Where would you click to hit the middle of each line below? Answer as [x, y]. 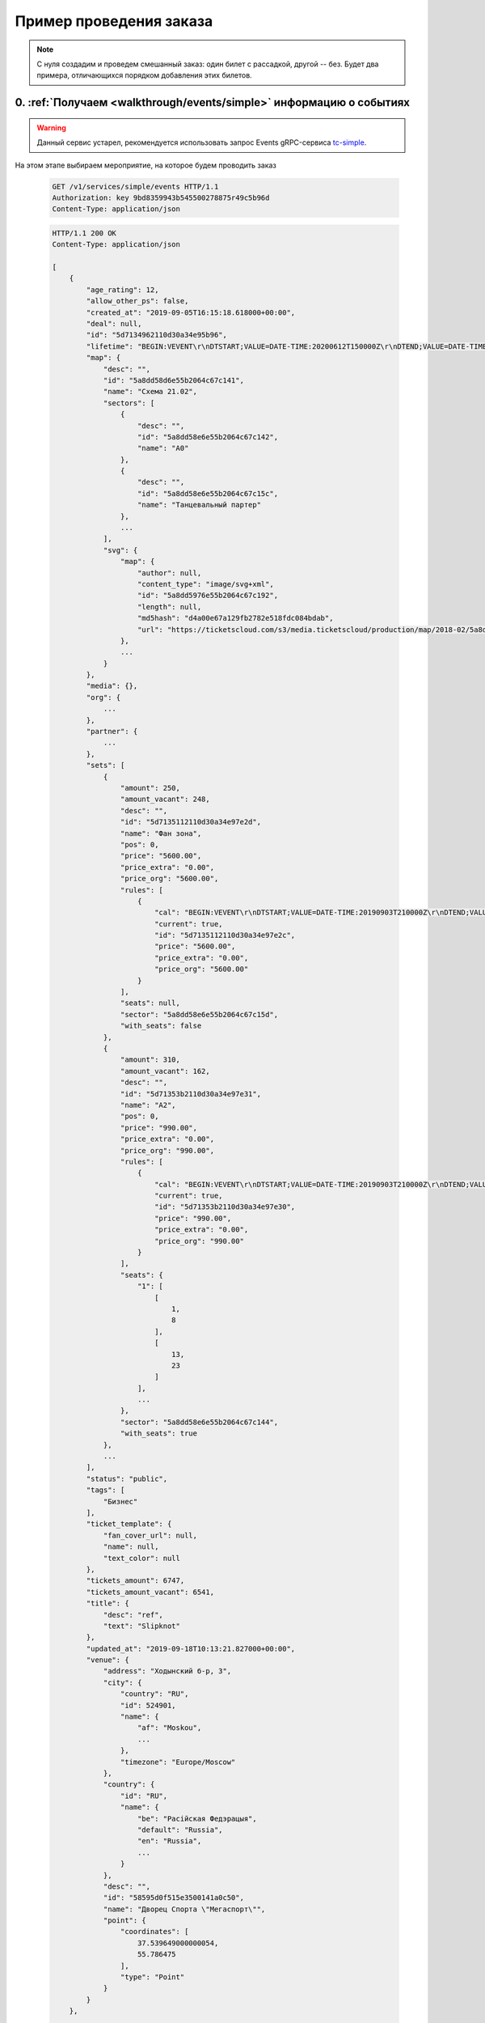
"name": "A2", [148, 1105]
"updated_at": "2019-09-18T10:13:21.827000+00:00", [191, 1648]
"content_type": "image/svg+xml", [206, 584]
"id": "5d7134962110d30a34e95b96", [157, 335]
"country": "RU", [154, 1694]
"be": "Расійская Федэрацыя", [198, 1818]
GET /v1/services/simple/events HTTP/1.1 [135, 187]
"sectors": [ [129, 403]
